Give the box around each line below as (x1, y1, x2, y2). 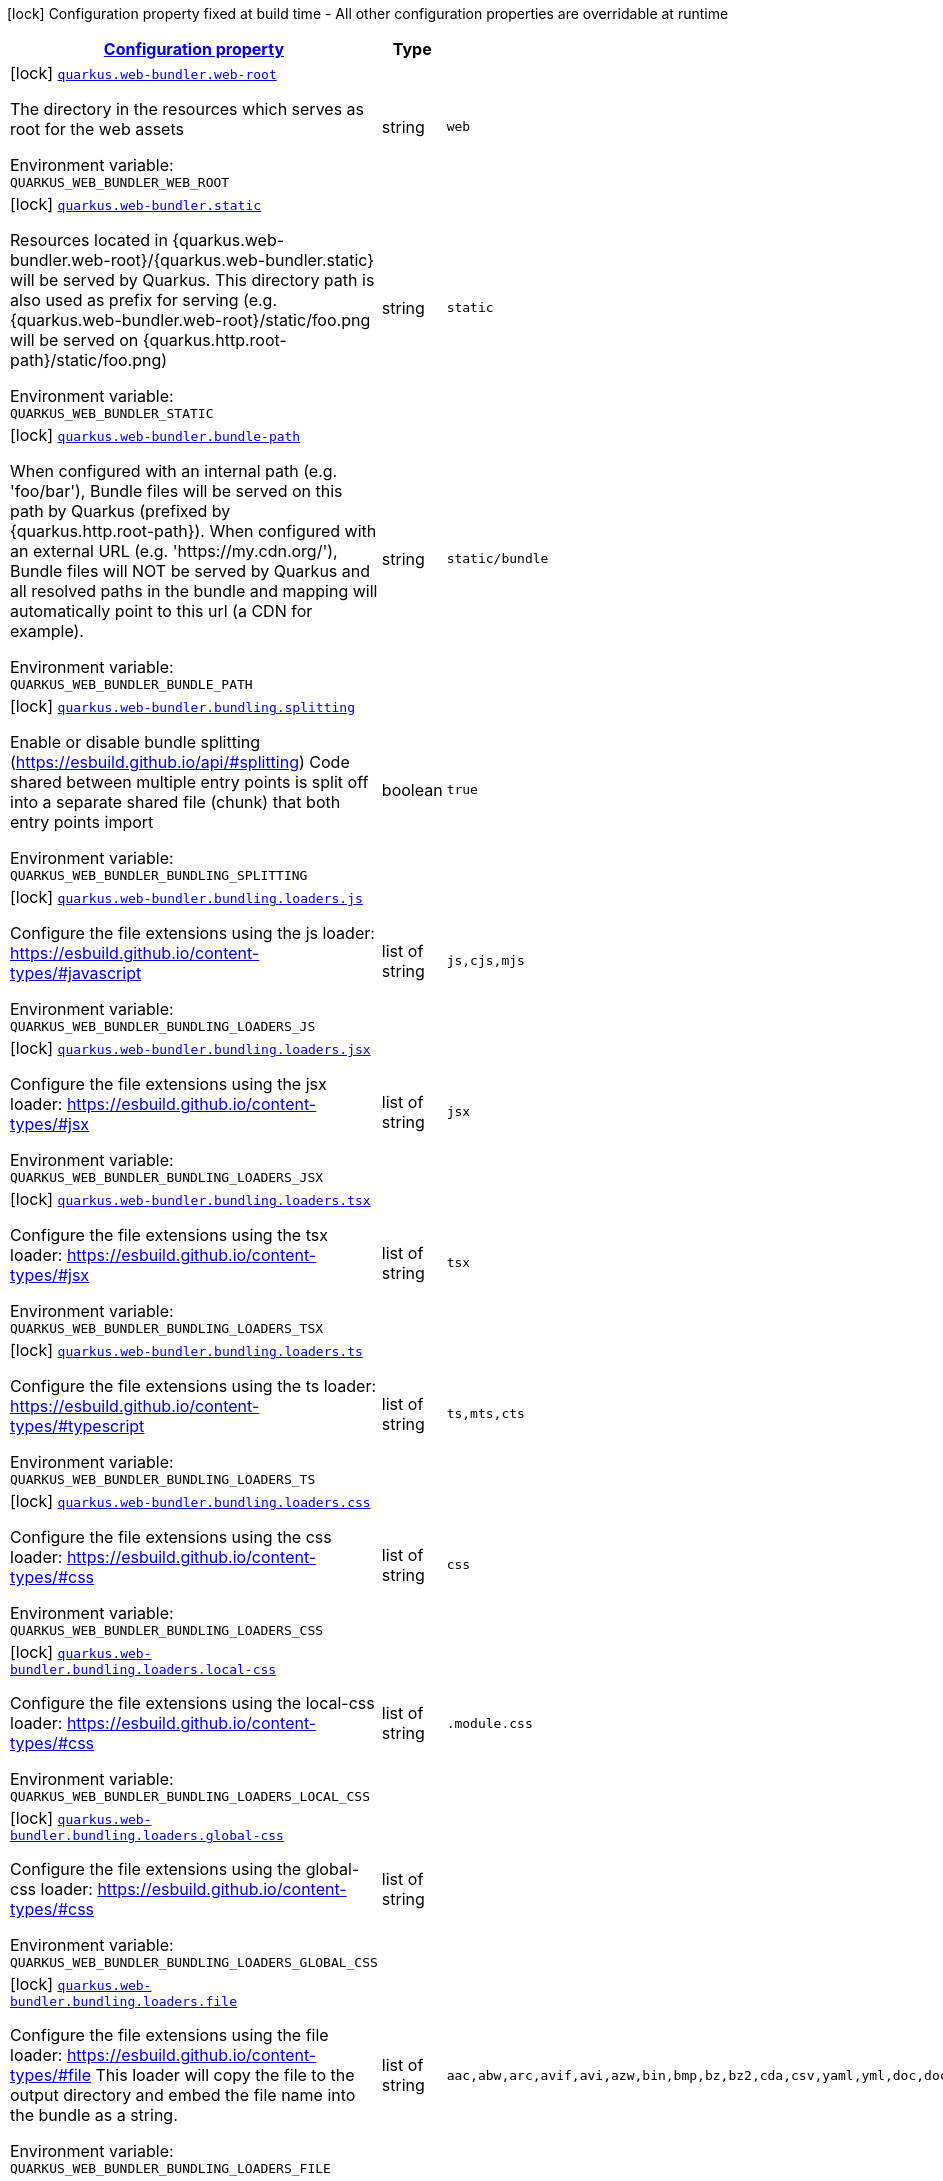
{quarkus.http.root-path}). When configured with (10, 521, 377, 541)
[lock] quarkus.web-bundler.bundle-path (10, 425, 301, 445)
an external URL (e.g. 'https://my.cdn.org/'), (10, 541, 338, 561)
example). (10, 621, 84, 641)
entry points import (10, 812, 154, 832)
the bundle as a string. (10, 2105, 178, 2125)
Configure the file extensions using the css (10, 1527, 332, 1547)
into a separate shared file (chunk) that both (10, 792, 341, 812)
